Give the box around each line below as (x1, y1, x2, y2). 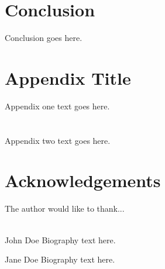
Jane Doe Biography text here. (5, 253, 115, 265)
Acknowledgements (5, 168, 161, 192)
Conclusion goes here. (5, 32, 82, 44)
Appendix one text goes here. (5, 99, 110, 112)
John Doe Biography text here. (5, 233, 116, 246)
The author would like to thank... (5, 202, 125, 215)
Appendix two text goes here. (5, 134, 111, 146)
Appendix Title (5, 65, 131, 89)
